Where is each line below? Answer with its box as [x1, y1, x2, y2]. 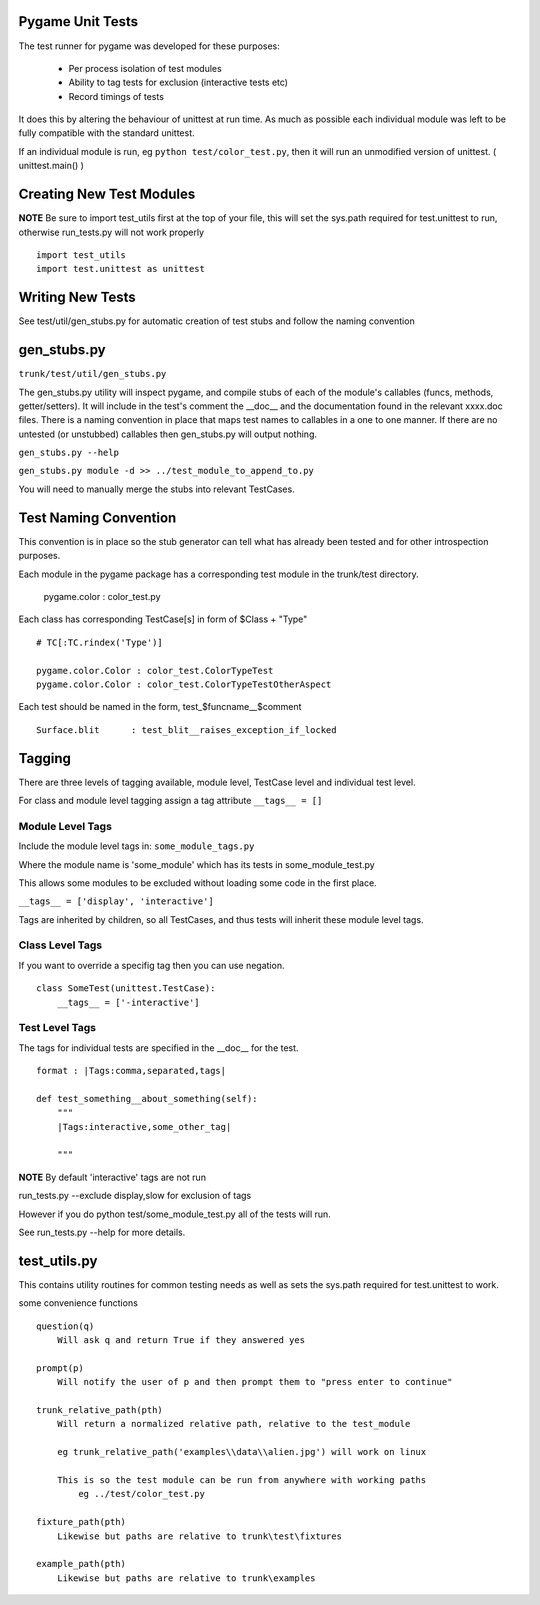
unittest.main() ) [18, 160, 85, 172]
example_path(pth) [36, 1558, 127, 1570]
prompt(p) [36, 1362, 84, 1374]
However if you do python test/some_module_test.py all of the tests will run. [18, 1208, 332, 1220]
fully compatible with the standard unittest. [18, 127, 195, 139]
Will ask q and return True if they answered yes [56, 1335, 305, 1346]
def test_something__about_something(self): [36, 1093, 259, 1104]
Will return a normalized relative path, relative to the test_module [56, 1418, 411, 1430]
